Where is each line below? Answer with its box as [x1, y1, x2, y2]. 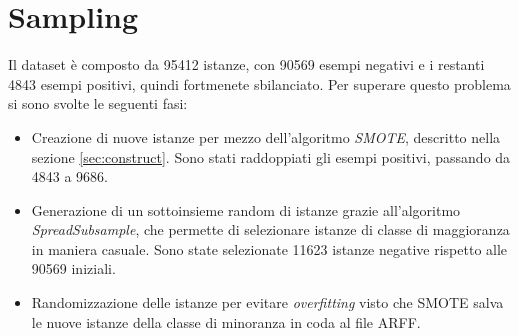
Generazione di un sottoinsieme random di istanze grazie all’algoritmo [31, 199, 461, 220]
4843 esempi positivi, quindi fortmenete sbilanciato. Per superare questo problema [8, 73, 511, 94]
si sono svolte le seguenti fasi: [8, 93, 188, 114]
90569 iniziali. [31, 258, 116, 279]
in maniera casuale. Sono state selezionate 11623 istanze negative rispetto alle [31, 238, 508, 259]
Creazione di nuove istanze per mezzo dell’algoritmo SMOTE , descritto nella [31, 126, 501, 147]
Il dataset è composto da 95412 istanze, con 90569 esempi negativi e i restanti [8, 54, 485, 75]
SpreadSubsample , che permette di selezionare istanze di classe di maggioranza [31, 219, 510, 240]
